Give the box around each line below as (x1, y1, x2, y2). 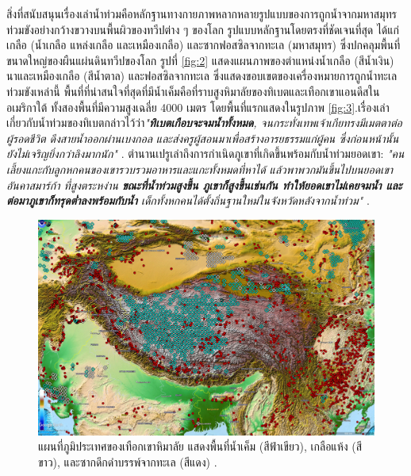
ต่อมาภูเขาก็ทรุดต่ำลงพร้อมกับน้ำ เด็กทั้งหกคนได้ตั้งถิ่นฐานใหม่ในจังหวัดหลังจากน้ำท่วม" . (6, 192, 370, 209)
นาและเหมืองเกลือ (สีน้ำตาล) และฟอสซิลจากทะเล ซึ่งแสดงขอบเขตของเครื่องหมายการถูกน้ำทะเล (6, 67, 398, 84)
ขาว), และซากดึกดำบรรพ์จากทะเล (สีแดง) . (38, 453, 217, 470)
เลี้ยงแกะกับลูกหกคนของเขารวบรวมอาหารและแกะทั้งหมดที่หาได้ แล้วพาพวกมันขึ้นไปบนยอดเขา (6, 160, 394, 177)
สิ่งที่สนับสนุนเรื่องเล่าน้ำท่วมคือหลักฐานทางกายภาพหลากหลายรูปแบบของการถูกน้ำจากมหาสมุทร (6, 6, 397, 21)
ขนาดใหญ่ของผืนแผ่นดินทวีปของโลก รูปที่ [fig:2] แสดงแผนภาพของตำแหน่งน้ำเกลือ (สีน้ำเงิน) (6, 52, 394, 68)
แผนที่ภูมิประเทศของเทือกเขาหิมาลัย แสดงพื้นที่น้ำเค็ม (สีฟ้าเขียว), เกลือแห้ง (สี (38, 438, 363, 455)
